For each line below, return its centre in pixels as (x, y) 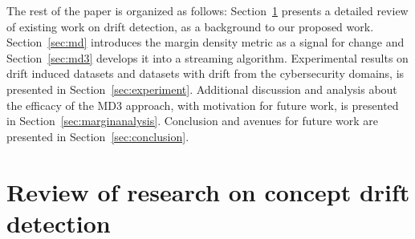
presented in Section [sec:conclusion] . (98, 136)
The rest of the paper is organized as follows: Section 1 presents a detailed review (207, 10)
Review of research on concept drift (208, 191)
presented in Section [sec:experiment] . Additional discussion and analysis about (202, 89)
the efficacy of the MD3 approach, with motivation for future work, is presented (203, 105)
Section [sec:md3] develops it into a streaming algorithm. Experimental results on (207, 57)
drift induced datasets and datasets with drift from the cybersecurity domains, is (205, 73)
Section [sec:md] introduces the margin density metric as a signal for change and (205, 42)
